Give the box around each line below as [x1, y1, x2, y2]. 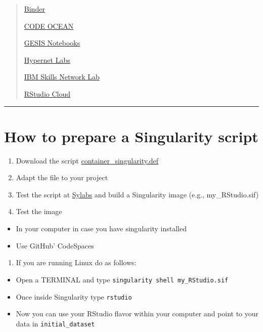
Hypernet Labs [24, 54, 70, 65]
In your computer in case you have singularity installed [16, 223, 187, 234]
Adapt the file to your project [16, 172, 108, 183]
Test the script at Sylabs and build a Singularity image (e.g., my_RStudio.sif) [16, 189, 259, 199]
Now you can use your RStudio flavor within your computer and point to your [16, 308, 259, 319]
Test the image [16, 206, 62, 217]
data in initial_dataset [16, 318, 95, 328]
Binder [24, 4, 45, 14]
